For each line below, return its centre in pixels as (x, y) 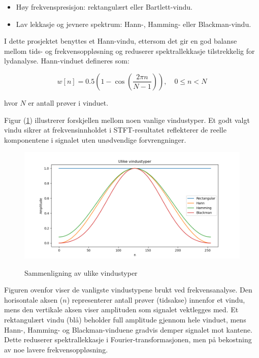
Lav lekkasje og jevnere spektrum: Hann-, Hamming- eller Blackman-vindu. (134, 24)
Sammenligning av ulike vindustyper (81, 272)
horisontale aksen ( (34, 299)
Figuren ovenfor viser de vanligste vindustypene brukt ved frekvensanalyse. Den (128, 290)
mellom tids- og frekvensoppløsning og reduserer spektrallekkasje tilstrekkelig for (129, 51)
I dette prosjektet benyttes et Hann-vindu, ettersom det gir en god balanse (121, 41)
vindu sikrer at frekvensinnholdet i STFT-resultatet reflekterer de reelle (115, 130)
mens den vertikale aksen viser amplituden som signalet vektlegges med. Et (121, 310)
